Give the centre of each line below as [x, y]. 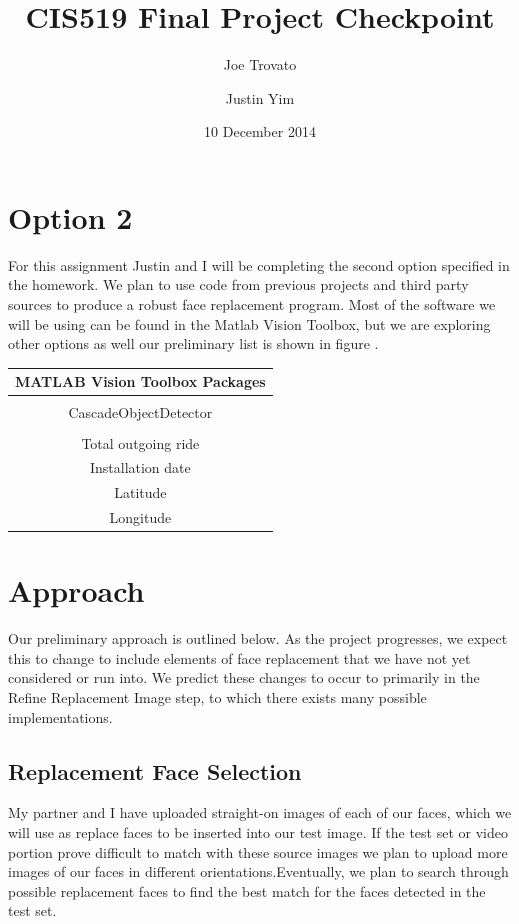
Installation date [140, 467]
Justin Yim [260, 97]
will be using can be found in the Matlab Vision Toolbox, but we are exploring [249, 323]
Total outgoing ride [140, 442]
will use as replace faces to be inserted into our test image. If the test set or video [258, 832]
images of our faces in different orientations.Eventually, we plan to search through [258, 871]
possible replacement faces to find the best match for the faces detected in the [247, 890]
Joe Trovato [260, 64]
